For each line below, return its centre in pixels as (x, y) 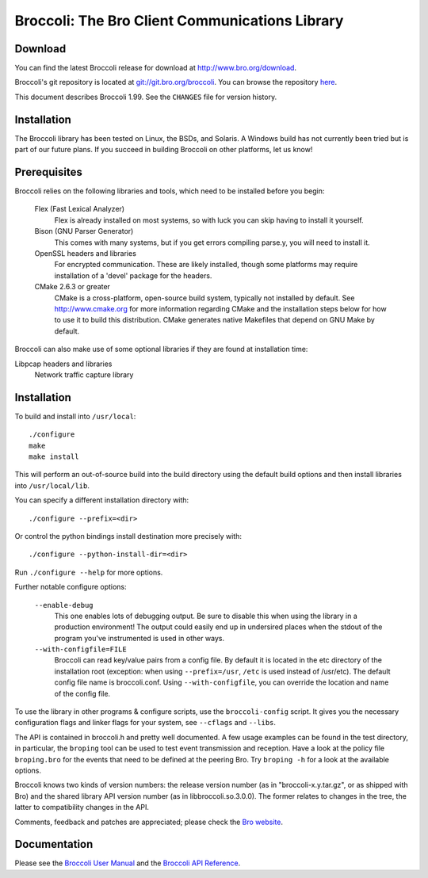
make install (54, 456)
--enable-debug (64, 605)
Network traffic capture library (84, 374)
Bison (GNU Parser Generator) (84, 231)
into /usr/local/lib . (52, 485)
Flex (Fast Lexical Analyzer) (80, 209)
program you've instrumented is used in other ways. (139, 638)
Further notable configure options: (71, 587)
